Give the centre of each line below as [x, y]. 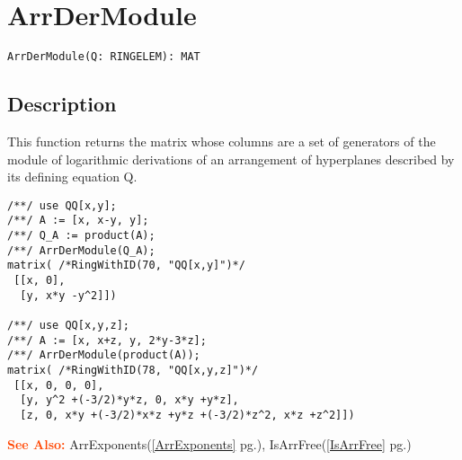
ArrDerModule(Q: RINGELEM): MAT [104, 57]
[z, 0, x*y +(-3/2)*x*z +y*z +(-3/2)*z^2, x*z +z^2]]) [187, 415]
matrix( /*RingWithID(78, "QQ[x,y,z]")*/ [133, 370]
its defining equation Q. [72, 177]
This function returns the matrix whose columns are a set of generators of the [222, 141]
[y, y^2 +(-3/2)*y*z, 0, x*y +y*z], [129, 400]
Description [62, 104]
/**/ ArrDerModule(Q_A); [81, 250]
